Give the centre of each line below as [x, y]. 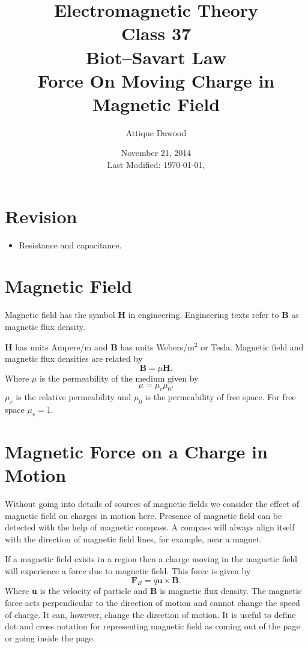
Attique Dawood [156, 132]
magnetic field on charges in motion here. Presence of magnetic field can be [143, 515]
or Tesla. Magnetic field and [252, 346]
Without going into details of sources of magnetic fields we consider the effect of [152, 503]
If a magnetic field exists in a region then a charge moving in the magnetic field [151, 559]
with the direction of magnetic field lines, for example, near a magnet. [134, 538]
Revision [41, 216]
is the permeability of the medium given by [119, 378]
